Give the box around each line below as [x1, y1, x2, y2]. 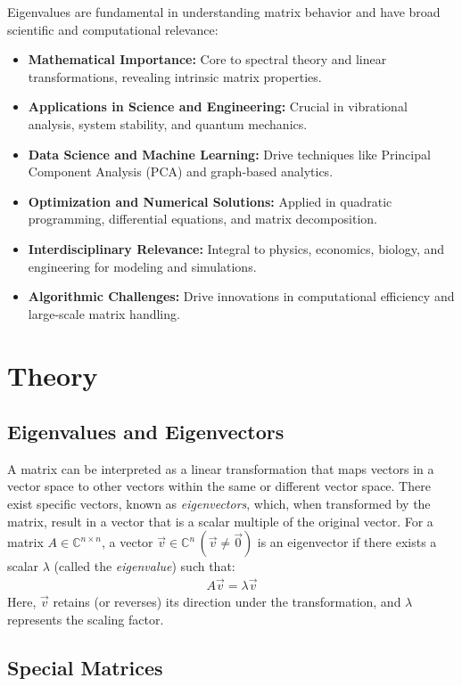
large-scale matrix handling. [28, 304, 180, 323]
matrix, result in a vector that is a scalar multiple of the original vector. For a [7, 511, 433, 530]
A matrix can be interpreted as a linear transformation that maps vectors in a [7, 459, 434, 478]
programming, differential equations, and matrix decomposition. [28, 209, 377, 228]
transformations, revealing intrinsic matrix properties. [28, 67, 322, 86]
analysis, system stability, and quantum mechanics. [28, 114, 308, 133]
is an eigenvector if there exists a [257, 533, 437, 551]
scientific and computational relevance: [7, 20, 219, 38]
